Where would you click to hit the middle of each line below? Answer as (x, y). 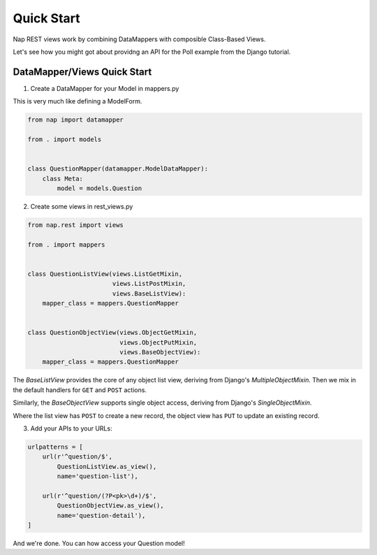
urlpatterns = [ (56, 447)
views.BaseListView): (149, 293)
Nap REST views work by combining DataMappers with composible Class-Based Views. (139, 39)
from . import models (65, 139)
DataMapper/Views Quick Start (82, 72)
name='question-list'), (98, 476)
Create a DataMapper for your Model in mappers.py (105, 88)
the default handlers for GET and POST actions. (80, 390)
